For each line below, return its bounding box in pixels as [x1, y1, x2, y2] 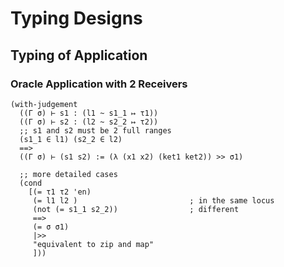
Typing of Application [10, 47, 148, 64]
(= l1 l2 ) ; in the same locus [32, 195, 275, 206]
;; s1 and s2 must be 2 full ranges [19, 125, 172, 136]
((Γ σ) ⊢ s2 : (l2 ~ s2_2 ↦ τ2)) [19, 117, 159, 127]
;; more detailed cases [19, 169, 118, 179]
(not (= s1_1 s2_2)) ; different [32, 204, 240, 214]
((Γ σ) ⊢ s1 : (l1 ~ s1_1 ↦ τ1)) [19, 108, 159, 118]
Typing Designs [10, 7, 143, 30]
